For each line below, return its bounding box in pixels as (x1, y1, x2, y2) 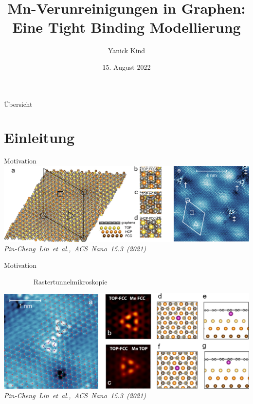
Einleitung (4, 127, 75, 147)
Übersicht (4, 99, 33, 109)
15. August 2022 (102, 61, 151, 72)
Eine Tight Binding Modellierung (12, 17, 241, 37)
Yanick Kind (108, 45, 145, 56)
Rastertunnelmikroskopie (33, 276, 108, 286)
